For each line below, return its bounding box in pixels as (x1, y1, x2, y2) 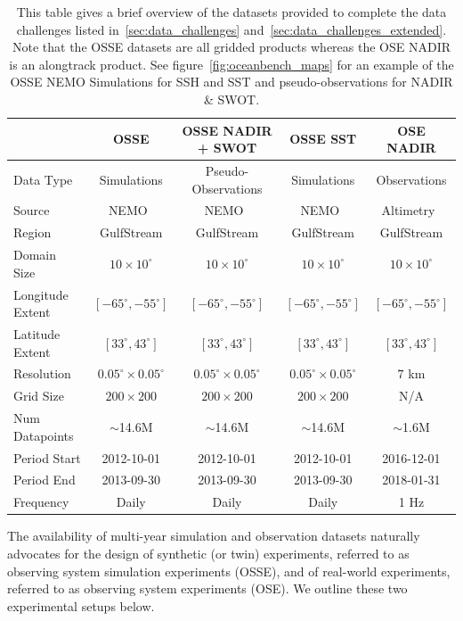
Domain (13, 245, 57, 264)
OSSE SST (289, 129, 357, 148)
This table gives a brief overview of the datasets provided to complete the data (16, 3, 447, 21)
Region (13, 223, 52, 242)
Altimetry (381, 201, 435, 219)
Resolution (13, 364, 71, 383)
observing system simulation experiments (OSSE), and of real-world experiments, (7, 561, 451, 580)
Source (13, 201, 50, 219)
